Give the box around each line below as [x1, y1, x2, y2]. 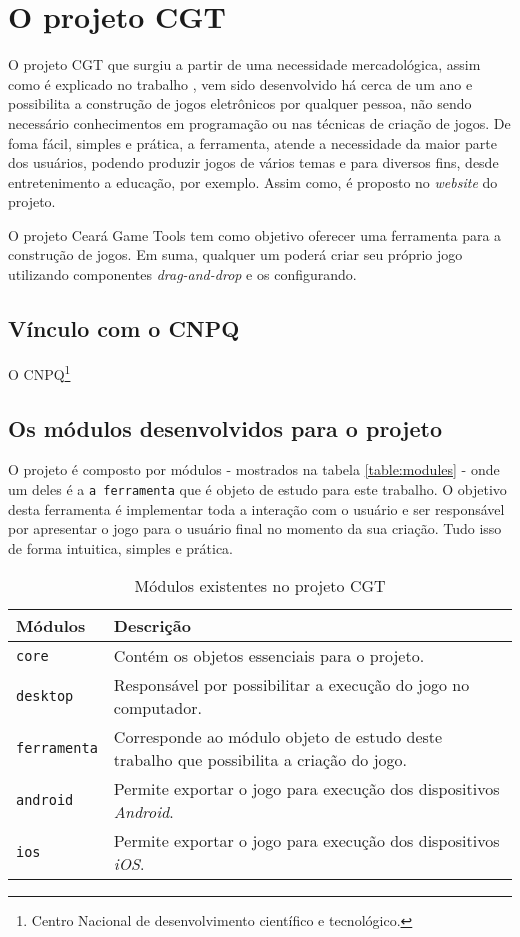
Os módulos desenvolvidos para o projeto [8, 412, 443, 443]
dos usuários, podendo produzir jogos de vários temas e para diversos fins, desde [8, 152, 499, 173]
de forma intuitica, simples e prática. [8, 537, 234, 558]
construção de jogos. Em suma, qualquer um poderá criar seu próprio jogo [8, 244, 463, 265]
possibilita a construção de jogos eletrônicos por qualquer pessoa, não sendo [8, 93, 472, 114]
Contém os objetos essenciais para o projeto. [113, 644, 425, 668]
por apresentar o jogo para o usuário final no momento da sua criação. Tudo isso [8, 518, 502, 539]
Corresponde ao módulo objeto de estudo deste [113, 725, 443, 749]
